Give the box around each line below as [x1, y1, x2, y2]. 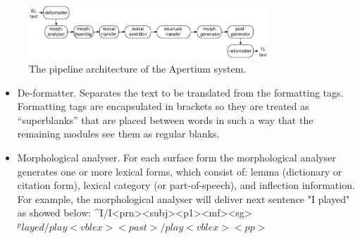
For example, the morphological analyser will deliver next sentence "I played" [17, 191, 350, 206]
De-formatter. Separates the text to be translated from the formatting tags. [17, 85, 344, 99]
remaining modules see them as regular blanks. [17, 126, 220, 141]
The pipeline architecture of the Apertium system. [29, 61, 247, 75]
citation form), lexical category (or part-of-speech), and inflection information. [17, 178, 355, 192]
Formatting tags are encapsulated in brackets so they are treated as [17, 99, 309, 114]
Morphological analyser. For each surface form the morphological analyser [17, 149, 336, 164]
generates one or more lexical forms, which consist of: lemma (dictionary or [17, 164, 342, 178]
